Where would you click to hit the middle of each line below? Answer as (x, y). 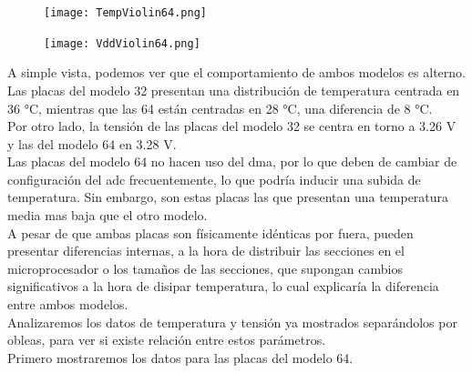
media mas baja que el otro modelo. (108, 215)
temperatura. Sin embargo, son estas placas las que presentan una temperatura (228, 197)
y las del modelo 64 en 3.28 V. (92, 143)
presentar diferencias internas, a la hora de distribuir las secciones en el (206, 251)
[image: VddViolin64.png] (122, 43)
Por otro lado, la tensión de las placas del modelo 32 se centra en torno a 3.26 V (232, 126)
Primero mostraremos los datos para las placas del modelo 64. (180, 357)
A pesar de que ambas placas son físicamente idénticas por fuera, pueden (210, 232)
